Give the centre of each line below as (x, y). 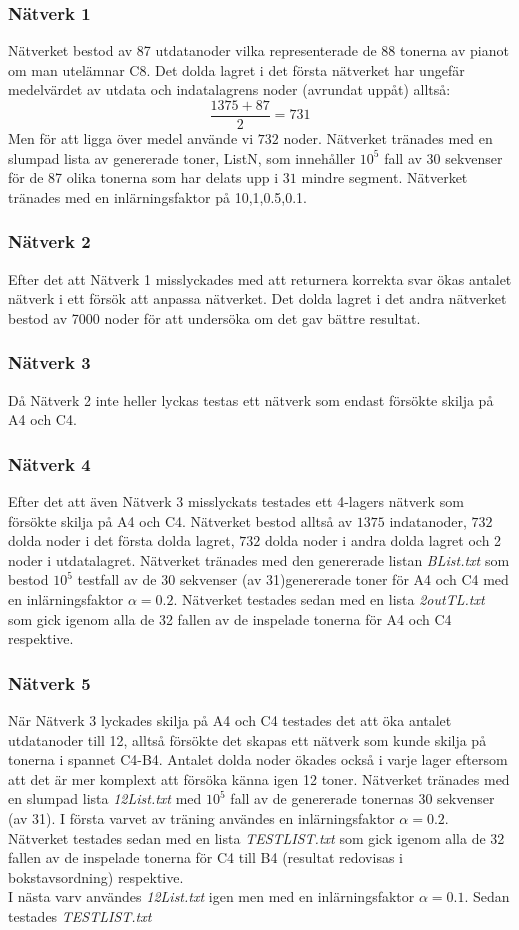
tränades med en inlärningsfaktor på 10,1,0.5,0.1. (157, 196)
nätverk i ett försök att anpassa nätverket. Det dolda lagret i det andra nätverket (257, 298)
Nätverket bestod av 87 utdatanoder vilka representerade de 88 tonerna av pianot (258, 50)
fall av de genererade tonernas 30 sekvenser (362, 798)
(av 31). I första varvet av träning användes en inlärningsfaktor (201, 818)
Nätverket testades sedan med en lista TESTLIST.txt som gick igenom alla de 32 (256, 837)
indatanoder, (428, 520)
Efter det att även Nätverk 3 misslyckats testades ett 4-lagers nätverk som (236, 501)
